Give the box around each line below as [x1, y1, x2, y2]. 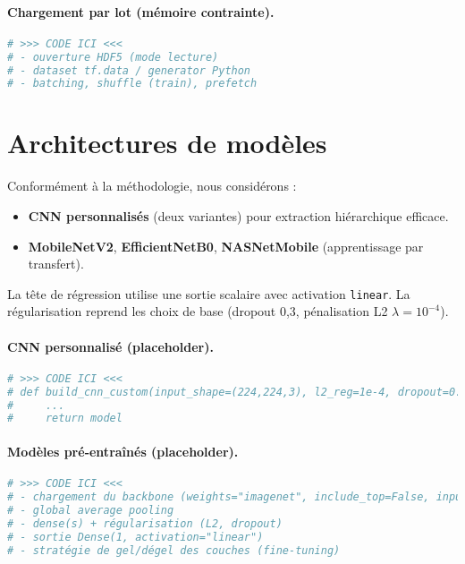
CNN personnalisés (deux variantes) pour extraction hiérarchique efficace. [28, 207, 449, 226]
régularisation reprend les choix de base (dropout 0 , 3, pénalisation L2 [7, 302, 388, 320]
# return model [7, 412, 123, 425]
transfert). [28, 254, 84, 273]
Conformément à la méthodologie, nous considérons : [7, 176, 297, 195]
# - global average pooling [7, 503, 174, 517]
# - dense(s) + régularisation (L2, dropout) [7, 517, 283, 530]
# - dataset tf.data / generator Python [7, 64, 251, 77]
